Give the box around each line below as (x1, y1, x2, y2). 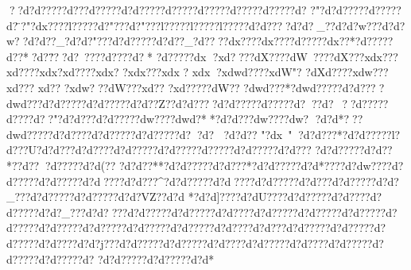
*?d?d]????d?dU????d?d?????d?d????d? (188, 188, 382, 205)
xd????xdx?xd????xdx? (6, 64, 119, 80)
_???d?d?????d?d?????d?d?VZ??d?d (6, 188, 184, 205)
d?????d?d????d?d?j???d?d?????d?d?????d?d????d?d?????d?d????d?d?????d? (6, 234, 384, 251)
